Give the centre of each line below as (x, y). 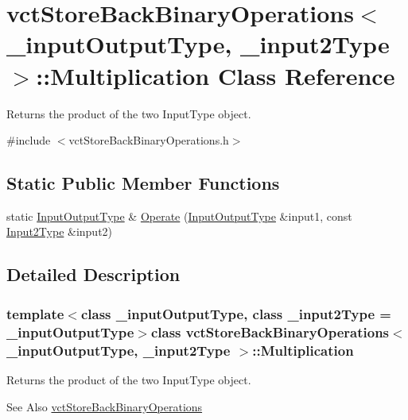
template (35, 313)
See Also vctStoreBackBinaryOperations (105, 406)
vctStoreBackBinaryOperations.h (149, 140)
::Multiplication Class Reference (216, 75)
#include (29, 140)
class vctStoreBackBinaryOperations (270, 331)
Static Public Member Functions (143, 183)
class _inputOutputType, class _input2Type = (236, 313)
